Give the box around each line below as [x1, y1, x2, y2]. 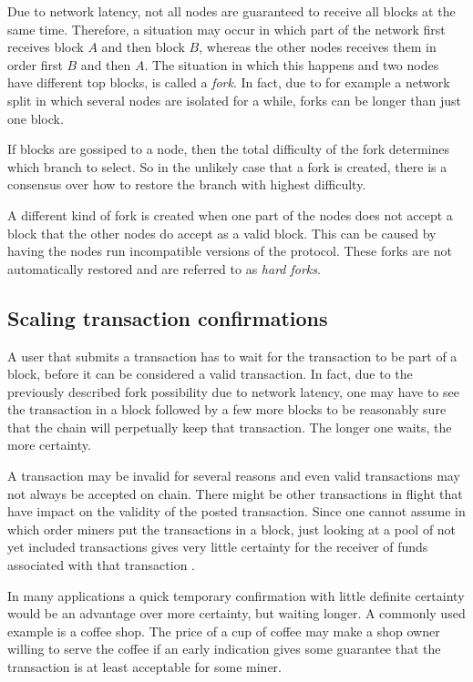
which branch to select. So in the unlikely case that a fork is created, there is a [7, 157, 447, 176]
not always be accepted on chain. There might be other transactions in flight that [7, 484, 463, 503]
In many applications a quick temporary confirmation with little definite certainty [7, 585, 465, 605]
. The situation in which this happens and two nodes [144, 55, 439, 74]
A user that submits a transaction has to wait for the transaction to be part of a [7, 346, 458, 365]
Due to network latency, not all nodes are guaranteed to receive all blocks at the [7, 2, 456, 20]
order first [7, 55, 63, 74]
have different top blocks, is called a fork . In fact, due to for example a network [7, 73, 450, 92]
